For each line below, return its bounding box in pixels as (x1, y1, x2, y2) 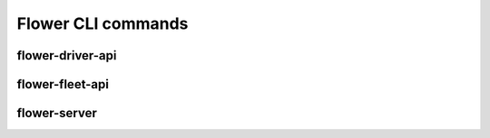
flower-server (16, 106, 97, 121)
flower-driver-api (16, 48, 117, 63)
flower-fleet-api (16, 77, 109, 92)
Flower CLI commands (16, 14, 189, 33)
